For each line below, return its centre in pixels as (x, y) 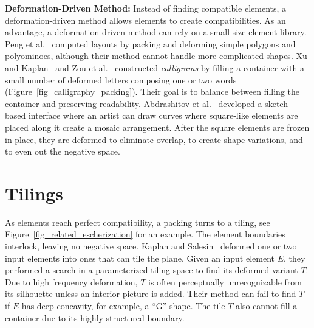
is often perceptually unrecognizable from (225, 281)
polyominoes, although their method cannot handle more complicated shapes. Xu (156, 56)
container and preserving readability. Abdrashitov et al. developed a (134, 103)
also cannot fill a (267, 305)
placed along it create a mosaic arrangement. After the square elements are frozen (157, 127)
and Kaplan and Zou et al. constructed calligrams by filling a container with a (155, 67)
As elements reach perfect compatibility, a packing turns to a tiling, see (138, 222)
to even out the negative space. (63, 151)
